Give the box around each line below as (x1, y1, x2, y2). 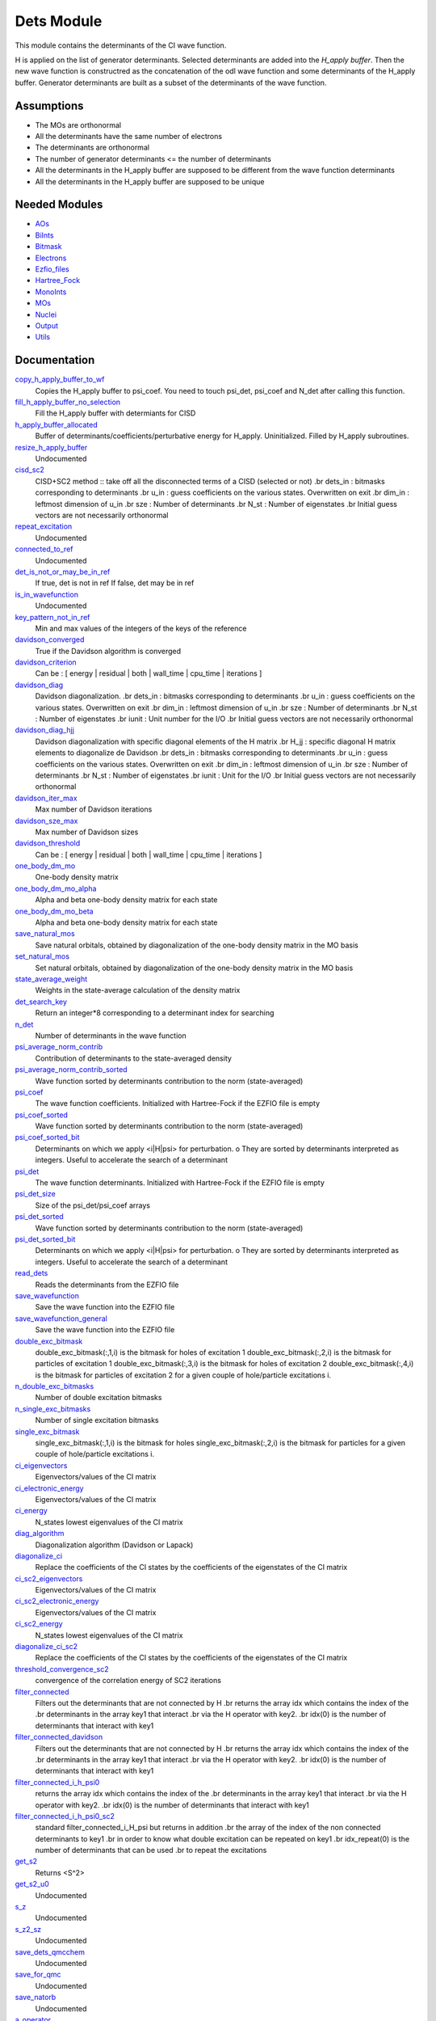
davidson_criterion (15, 657, 77, 667)
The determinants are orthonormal (35, 142, 149, 153)
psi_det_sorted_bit (15, 1234, 76, 1244)
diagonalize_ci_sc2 (15, 1642, 78, 1652)
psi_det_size (15, 1189, 56, 1199)
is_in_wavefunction (15, 589, 78, 599)
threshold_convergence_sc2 (15, 1664, 109, 1673)
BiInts (35, 230, 54, 240)
